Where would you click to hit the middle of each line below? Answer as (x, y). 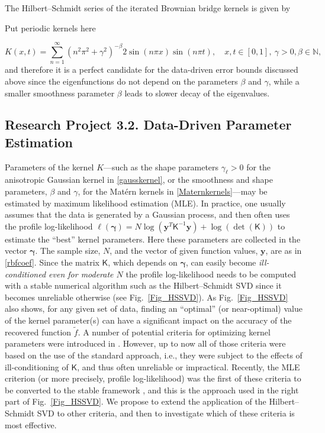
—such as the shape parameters (161, 167)
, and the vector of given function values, (184, 251)
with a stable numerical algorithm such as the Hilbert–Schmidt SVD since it (143, 285)
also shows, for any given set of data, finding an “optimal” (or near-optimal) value (154, 308)
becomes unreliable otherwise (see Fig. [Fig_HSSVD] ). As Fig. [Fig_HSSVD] (147, 297)
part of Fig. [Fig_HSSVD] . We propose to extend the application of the (136, 401)
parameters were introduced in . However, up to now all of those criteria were (145, 343)
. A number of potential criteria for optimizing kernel (174, 332)
